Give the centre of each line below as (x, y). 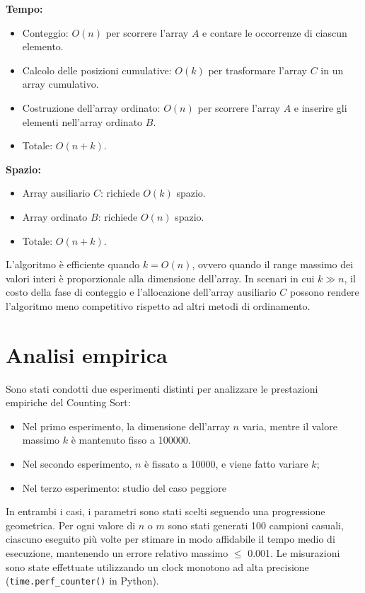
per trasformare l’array (257, 70)
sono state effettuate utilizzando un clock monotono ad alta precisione (157, 566)
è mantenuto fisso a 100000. (131, 440)
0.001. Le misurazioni (294, 552)
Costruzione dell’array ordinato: (91, 107)
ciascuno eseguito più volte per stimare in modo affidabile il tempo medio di (170, 539)
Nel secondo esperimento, (77, 464)
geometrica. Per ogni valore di (71, 525)
